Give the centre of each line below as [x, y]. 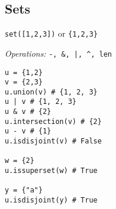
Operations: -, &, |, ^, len [59, 53]
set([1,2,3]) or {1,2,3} [51, 33]
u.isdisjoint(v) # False [53, 141]
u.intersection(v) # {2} [53, 121]
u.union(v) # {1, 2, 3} [51, 92]
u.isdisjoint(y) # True [51, 200]
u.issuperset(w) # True [51, 171]
